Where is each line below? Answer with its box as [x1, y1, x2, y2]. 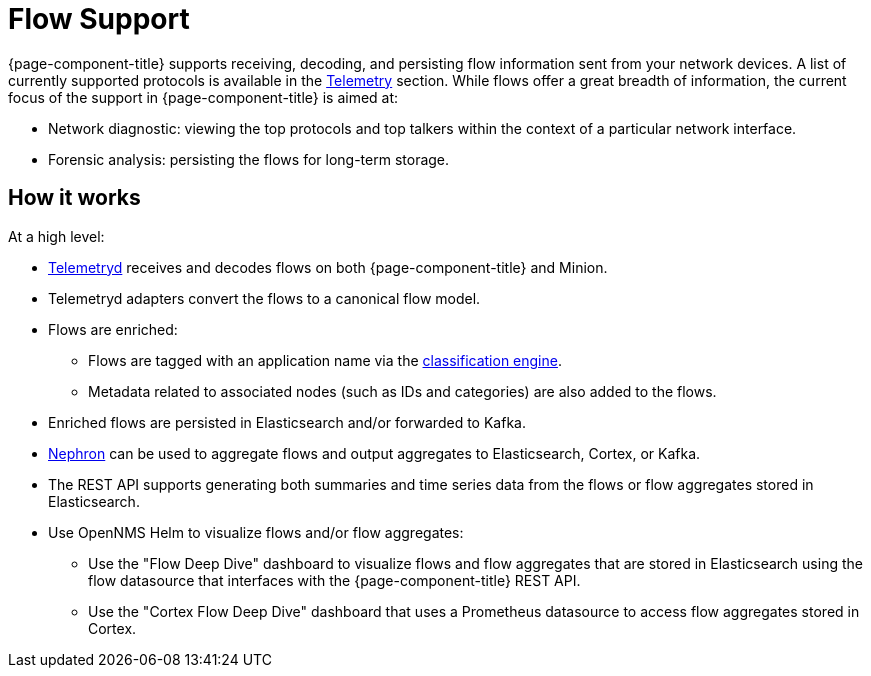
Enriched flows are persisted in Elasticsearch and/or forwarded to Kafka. [48, 413, 526, 431]
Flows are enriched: [48, 320, 178, 338]
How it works [8, 185, 141, 211]
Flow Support [8, 2, 190, 36]
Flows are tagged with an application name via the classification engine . [88, 351, 562, 369]
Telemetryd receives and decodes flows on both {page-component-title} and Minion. [48, 258, 608, 276]
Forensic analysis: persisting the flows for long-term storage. [48, 150, 450, 168]
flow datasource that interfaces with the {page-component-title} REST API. [88, 571, 581, 589]
